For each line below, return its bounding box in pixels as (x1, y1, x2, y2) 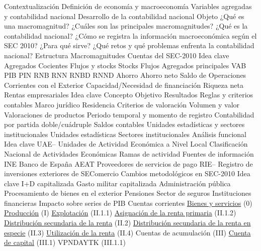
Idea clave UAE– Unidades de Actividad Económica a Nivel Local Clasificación (4, 139, 248, 149)
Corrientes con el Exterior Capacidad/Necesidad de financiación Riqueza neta (4, 79, 243, 90)
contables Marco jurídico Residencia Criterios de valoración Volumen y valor (4, 99, 240, 109)
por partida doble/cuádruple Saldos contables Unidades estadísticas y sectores (4, 119, 245, 130)
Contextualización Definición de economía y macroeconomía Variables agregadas (4, 1, 252, 11)
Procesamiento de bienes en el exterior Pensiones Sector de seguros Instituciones (4, 188, 251, 198)
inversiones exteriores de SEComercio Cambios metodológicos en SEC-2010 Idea (4, 168, 250, 179)
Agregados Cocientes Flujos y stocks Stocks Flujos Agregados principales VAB (4, 60, 246, 70)
